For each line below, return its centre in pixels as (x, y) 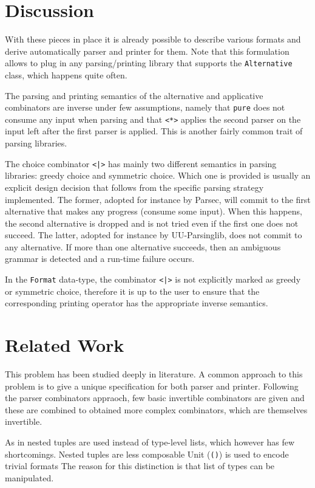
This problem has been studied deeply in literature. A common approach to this (154, 374)
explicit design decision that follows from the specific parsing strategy (134, 187)
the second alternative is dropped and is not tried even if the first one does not (152, 223)
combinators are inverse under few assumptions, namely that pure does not (145, 107)
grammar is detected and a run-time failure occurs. (100, 259)
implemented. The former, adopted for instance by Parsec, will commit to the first (158, 199)
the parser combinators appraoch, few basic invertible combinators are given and (155, 398)
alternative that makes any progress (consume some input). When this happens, (154, 211)
